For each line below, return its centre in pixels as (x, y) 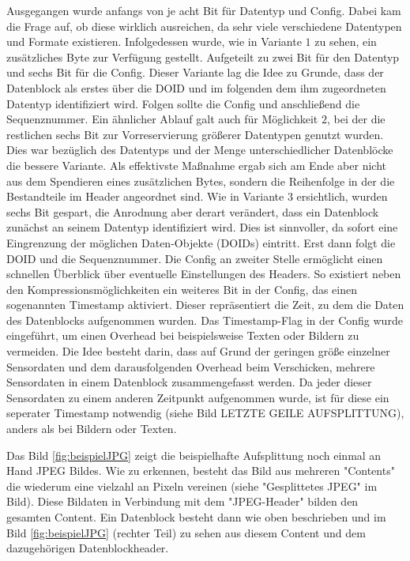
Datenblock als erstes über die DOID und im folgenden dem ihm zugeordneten (196, 87)
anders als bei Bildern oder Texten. (92, 429)
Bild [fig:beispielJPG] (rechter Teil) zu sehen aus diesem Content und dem (186, 532)
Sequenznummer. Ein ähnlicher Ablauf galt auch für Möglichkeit (162, 119)
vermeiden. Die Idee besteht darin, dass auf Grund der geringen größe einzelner (198, 351)
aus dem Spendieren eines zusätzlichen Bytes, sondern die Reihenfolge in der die (201, 181)
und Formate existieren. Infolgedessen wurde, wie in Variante (154, 41)
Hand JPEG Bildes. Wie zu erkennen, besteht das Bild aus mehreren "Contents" (201, 471)
